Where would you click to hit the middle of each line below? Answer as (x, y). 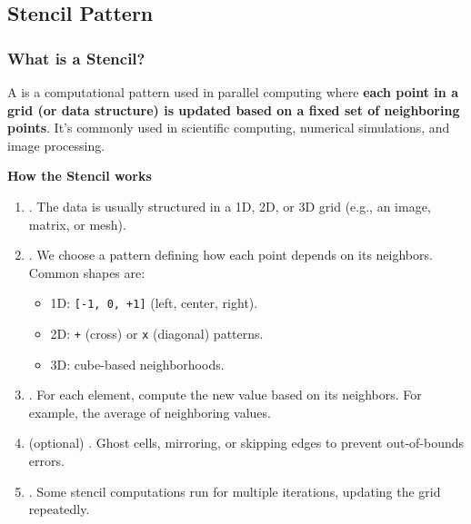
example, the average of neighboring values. (150, 412)
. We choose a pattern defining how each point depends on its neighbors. (230, 255)
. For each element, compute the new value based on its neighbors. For (225, 395)
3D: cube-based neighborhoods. (137, 364)
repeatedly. (59, 509)
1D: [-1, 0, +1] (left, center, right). (154, 303)
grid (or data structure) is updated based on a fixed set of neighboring (234, 109)
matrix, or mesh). (77, 224)
